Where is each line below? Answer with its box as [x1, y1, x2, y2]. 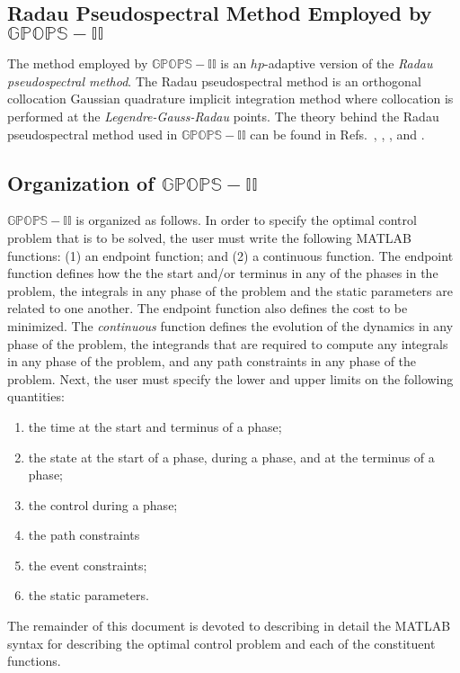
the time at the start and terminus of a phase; [28, 417, 282, 435]
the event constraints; [28, 555, 147, 574]
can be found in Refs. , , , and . [250, 124, 425, 143]
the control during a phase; [28, 495, 178, 514]
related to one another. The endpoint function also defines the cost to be [7, 299, 408, 318]
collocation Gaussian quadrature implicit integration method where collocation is [7, 89, 454, 108]
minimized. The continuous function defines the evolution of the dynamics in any [7, 316, 454, 335]
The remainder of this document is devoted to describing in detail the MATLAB [7, 616, 451, 635]
